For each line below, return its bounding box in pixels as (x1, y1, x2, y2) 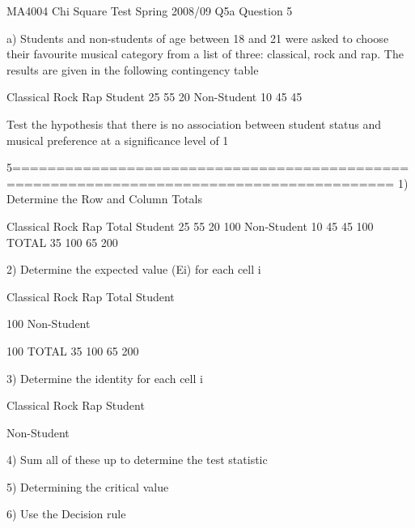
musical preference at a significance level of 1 (6, 131, 229, 148)
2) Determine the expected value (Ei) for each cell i (6, 261, 261, 278)
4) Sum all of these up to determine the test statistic (6, 451, 268, 468)
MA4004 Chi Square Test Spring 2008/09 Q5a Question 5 (6, 2, 293, 19)
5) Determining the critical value (6, 478, 169, 495)
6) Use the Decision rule (6, 505, 126, 522)
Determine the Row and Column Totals (6, 190, 202, 207)
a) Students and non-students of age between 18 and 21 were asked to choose (6, 29, 389, 46)
